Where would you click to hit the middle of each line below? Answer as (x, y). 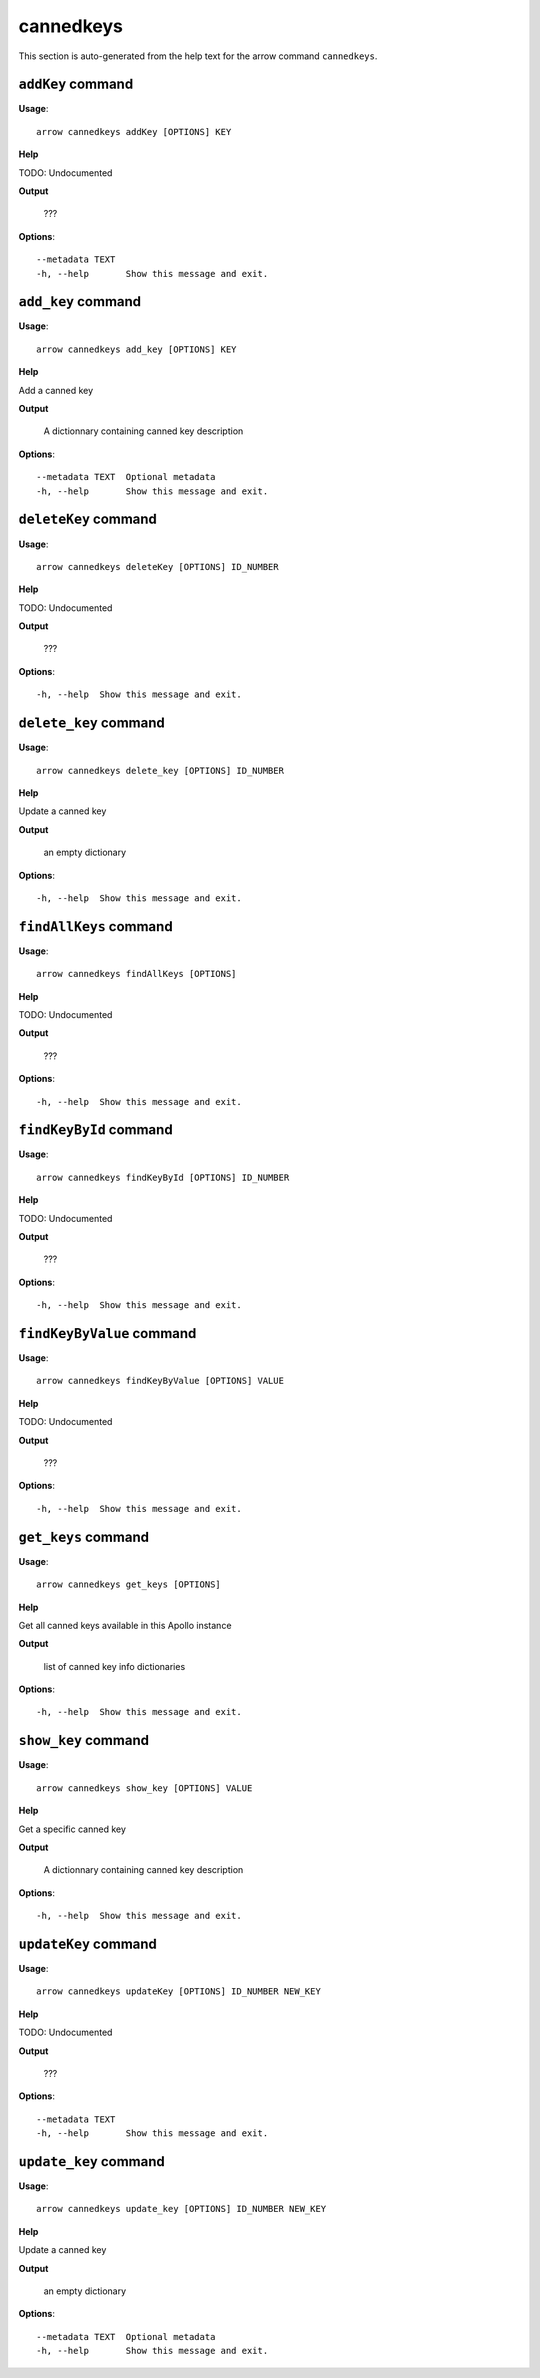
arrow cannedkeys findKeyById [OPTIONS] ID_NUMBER (163, 1177)
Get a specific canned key (72, 1829)
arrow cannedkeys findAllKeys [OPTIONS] (136, 974)
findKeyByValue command (107, 1333)
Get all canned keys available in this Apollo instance (125, 1625)
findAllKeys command (96, 926)
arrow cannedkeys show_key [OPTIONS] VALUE (144, 1788)
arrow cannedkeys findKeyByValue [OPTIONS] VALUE (160, 1381)
